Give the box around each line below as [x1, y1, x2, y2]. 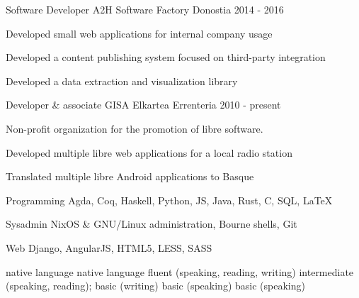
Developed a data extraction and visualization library [6, 73, 238, 88]
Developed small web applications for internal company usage [6, 26, 273, 40]
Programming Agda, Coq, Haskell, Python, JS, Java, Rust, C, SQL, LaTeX [6, 192, 333, 207]
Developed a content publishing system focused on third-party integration [6, 50, 326, 65]
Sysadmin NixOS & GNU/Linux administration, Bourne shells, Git [6, 216, 297, 231]
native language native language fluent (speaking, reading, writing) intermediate [6, 264, 354, 279]
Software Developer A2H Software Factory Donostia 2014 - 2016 [6, 2, 284, 16]
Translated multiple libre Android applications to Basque [6, 169, 254, 184]
